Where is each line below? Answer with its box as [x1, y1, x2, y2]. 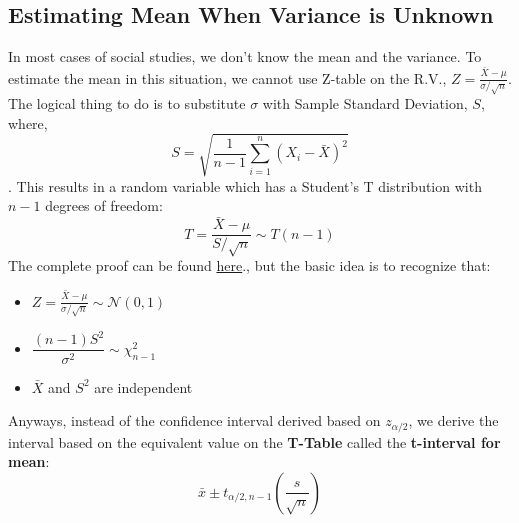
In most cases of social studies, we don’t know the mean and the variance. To [8, 46, 482, 67]
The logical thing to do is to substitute [8, 93, 246, 114]
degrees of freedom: [45, 195, 163, 216]
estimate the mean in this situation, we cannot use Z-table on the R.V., [8, 67, 447, 88]
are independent [94, 376, 193, 397]
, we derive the [408, 410, 499, 431]
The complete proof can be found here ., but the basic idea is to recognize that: [8, 255, 491, 276]
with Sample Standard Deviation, [262, 93, 468, 114]
